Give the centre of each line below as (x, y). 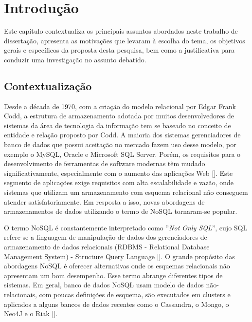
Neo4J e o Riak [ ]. (31, 313)
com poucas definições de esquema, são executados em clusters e (135, 294)
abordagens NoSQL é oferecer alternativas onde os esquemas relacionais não (117, 266)
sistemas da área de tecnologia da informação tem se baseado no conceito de (117, 125)
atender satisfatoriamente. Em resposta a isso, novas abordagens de (104, 201)
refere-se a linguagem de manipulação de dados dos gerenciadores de (106, 237)
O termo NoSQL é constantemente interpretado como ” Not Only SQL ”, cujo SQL (126, 227)
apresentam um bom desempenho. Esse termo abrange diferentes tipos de (113, 275)
